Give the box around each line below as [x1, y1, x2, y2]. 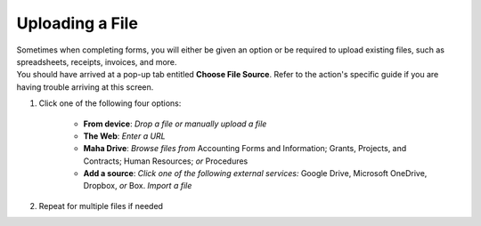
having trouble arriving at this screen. [16, 81, 154, 93]
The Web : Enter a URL [83, 130, 167, 141]
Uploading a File [16, 13, 138, 33]
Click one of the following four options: [38, 98, 182, 109]
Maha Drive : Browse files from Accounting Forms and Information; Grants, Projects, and [83, 143, 407, 154]
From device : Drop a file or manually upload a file [83, 118, 267, 129]
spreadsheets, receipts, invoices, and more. [16, 56, 177, 67]
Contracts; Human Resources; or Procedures [83, 156, 249, 166]
